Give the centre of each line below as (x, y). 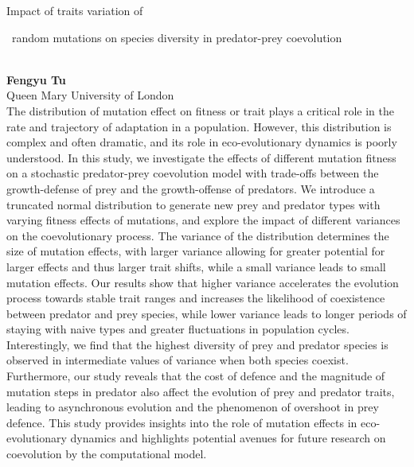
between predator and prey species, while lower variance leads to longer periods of (207, 313)
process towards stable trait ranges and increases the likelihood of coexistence (196, 298)
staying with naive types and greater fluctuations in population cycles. (178, 329)
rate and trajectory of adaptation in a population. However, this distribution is (199, 126)
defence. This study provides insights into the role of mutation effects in (182, 422)
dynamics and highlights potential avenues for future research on (228, 438)
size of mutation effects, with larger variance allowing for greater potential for (196, 251)
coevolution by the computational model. (107, 454)
